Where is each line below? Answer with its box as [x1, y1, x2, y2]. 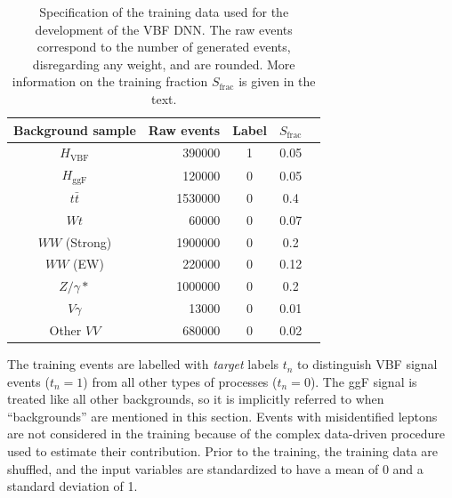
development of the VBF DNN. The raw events [35, 20, 293, 38]
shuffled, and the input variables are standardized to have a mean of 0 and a [7, 459, 424, 478]
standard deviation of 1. [7, 477, 138, 495]
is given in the [238, 72, 316, 91]
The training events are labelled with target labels [7, 355, 279, 373]
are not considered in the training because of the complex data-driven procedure [7, 424, 445, 443]
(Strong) [65, 232, 112, 251]
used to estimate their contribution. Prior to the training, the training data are [7, 442, 439, 461]
